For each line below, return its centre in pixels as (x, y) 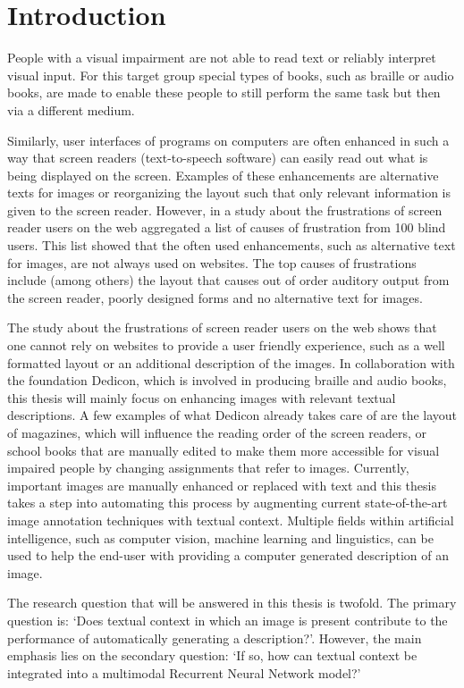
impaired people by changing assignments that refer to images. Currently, (208, 468)
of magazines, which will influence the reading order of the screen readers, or (217, 432)
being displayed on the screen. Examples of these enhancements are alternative (223, 175)
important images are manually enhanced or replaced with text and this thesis (222, 485)
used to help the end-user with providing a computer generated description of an (228, 555)
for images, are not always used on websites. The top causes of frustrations (212, 262)
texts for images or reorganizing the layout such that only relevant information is (229, 193)
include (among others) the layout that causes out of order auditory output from (228, 280)
